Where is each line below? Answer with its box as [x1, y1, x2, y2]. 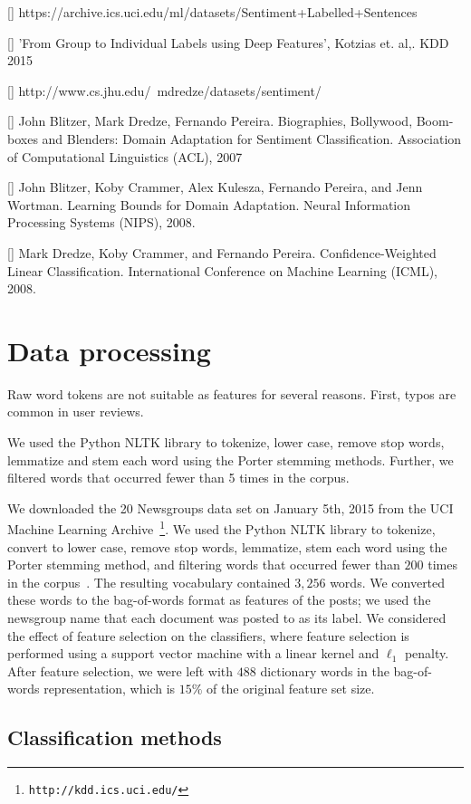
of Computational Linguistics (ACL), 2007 [7, 147, 243, 166]
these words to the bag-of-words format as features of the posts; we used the [7, 590, 431, 609]
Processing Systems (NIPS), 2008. [7, 213, 196, 232]
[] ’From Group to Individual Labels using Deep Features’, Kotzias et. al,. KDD [7, 33, 449, 52]
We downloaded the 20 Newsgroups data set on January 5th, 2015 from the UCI [7, 498, 454, 517]
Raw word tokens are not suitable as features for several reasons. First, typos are [7, 384, 457, 403]
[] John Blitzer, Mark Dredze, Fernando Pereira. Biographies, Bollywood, [7, 111, 413, 130]
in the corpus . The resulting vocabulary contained [7, 572, 291, 591]
